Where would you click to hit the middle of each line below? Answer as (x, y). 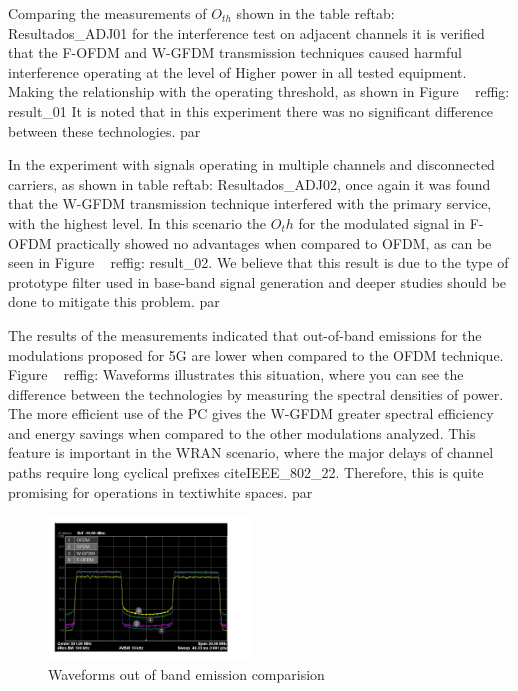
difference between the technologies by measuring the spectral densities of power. (256, 393)
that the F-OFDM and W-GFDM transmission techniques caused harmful (235, 52)
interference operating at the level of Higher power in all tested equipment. (237, 71)
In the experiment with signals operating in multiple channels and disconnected (251, 164)
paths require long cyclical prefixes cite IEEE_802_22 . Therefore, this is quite (246, 472)
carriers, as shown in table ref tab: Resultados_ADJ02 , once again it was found (249, 183)
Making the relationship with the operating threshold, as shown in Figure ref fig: (259, 91)
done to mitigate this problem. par (114, 301)
